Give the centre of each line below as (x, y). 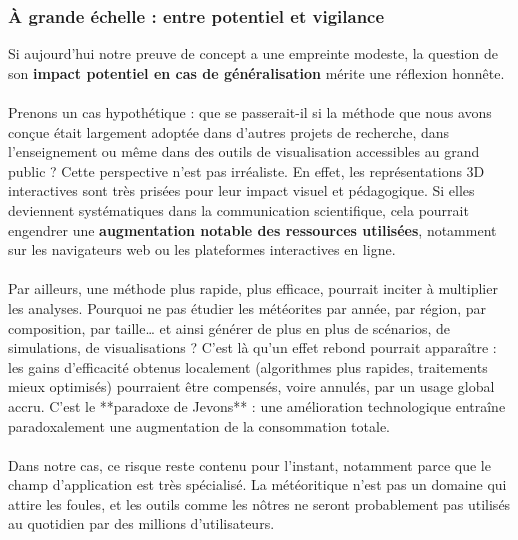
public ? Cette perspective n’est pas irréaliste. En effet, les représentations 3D (246, 170)
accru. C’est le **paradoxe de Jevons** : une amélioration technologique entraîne (257, 405)
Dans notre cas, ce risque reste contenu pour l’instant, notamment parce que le (249, 464)
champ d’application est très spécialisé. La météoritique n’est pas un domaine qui (257, 484)
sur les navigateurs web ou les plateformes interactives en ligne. (202, 249)
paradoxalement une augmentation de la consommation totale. (199, 425)
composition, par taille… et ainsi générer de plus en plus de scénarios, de (229, 327)
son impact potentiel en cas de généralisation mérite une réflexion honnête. (256, 72)
